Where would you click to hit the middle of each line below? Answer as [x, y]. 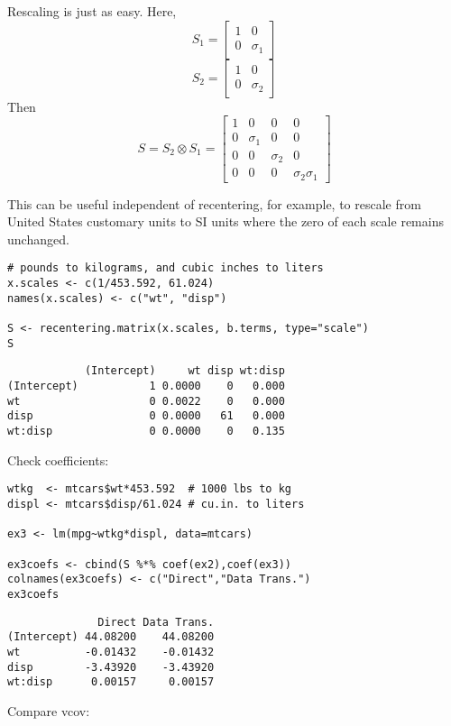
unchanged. [38, 239]
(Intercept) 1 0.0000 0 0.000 [146, 386]
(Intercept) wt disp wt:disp [184, 371]
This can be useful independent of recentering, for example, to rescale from [214, 203]
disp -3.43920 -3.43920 [111, 667]
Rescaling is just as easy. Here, [92, 11]
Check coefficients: [58, 459]
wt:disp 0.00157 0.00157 [111, 682]
